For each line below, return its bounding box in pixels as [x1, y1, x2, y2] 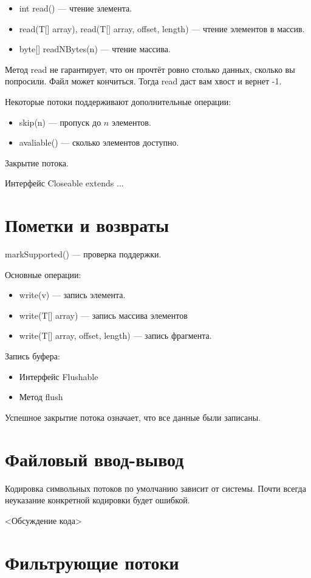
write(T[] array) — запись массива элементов [19, 308, 188, 321]
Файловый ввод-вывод [5, 446, 184, 471]
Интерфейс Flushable [19, 370, 98, 382]
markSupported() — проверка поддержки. [5, 248, 162, 260]
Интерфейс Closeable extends [5, 177, 114, 189]
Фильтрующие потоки [5, 549, 179, 574]
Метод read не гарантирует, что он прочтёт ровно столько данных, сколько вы [5, 63, 295, 75]
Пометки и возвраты [5, 212, 169, 237]
